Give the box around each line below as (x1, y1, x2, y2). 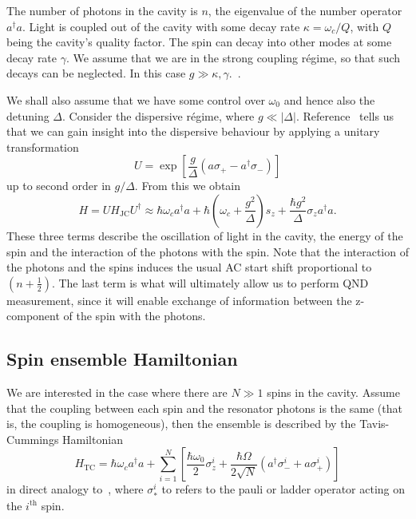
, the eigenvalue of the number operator (208, 2, 402, 18)
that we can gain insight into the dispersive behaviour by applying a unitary (6, 123, 380, 140)
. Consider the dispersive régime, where (62, 107, 255, 124)
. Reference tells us (295, 107, 394, 124)
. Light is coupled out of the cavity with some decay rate (22, 18, 300, 34)
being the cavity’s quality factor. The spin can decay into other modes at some (6, 34, 392, 50)
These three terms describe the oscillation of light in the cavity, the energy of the (6, 227, 403, 244)
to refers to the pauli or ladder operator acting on (161, 481, 406, 497)
